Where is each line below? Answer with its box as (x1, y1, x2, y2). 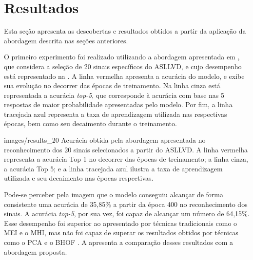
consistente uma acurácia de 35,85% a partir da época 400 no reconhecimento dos (4, 199, 248, 209)
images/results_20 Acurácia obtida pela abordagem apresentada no (4, 135, 206, 145)
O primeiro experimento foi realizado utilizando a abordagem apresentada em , (4, 52, 240, 62)
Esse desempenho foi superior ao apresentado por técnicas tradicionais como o (4, 218, 237, 228)
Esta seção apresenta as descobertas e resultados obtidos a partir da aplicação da (4, 26, 246, 36)
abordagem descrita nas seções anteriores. (4, 35, 128, 45)
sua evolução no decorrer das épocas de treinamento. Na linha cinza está (4, 80, 220, 91)
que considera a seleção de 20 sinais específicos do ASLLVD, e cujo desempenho (4, 61, 242, 71)
